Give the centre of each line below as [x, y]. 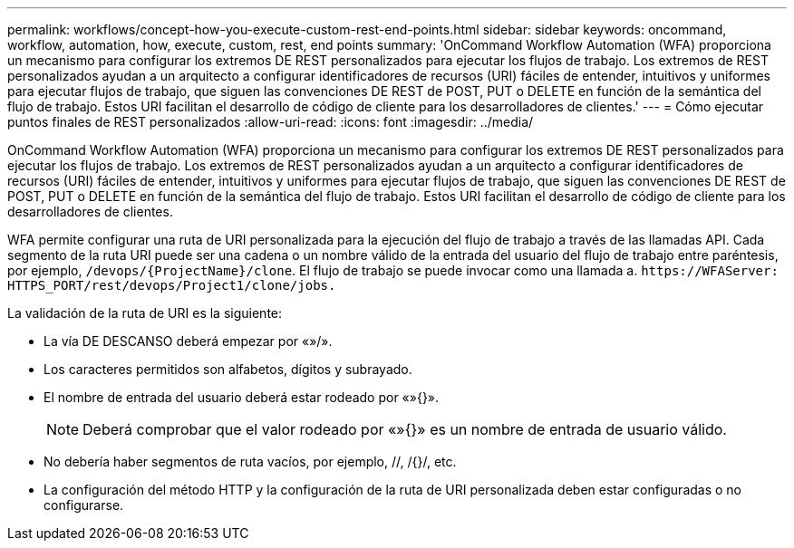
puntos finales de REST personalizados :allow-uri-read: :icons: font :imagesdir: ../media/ [271, 122]
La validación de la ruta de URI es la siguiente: [145, 313]
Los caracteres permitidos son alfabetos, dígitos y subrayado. [228, 369]
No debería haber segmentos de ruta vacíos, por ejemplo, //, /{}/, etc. [250, 461]
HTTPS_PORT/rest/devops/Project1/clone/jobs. [172, 285]
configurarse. [84, 505]
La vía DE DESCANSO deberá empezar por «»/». [188, 341]
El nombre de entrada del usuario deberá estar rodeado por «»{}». [242, 397]
